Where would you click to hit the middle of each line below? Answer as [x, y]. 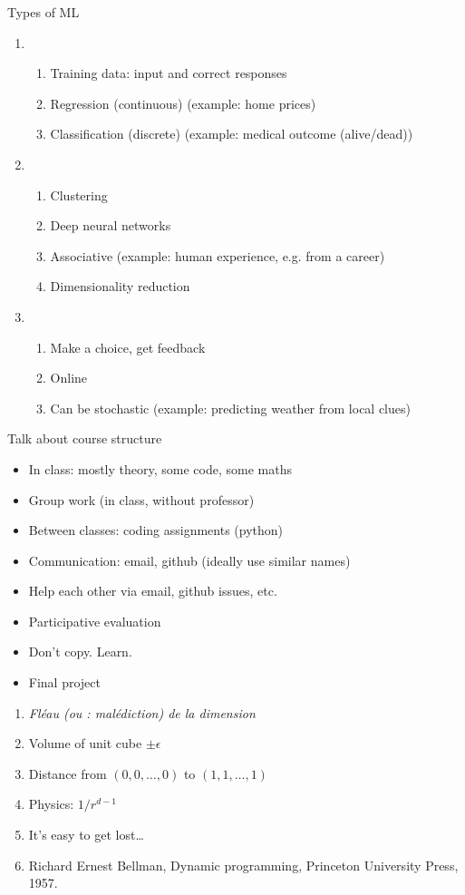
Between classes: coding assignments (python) [156, 530]
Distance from [68, 773]
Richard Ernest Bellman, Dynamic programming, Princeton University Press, [243, 865]
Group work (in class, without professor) [141, 499]
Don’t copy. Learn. [80, 652]
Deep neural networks [111, 225]
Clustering [79, 195]
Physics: [51, 804]
